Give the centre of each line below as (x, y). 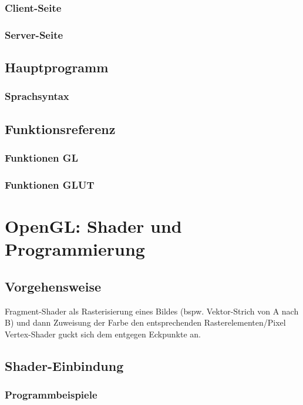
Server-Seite (34, 34)
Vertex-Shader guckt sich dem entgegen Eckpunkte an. (103, 334)
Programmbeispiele (51, 395)
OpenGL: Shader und (93, 225)
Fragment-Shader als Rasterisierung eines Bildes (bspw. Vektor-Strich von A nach (152, 311)
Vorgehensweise (53, 286)
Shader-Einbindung (64, 365)
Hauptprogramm (57, 67)
